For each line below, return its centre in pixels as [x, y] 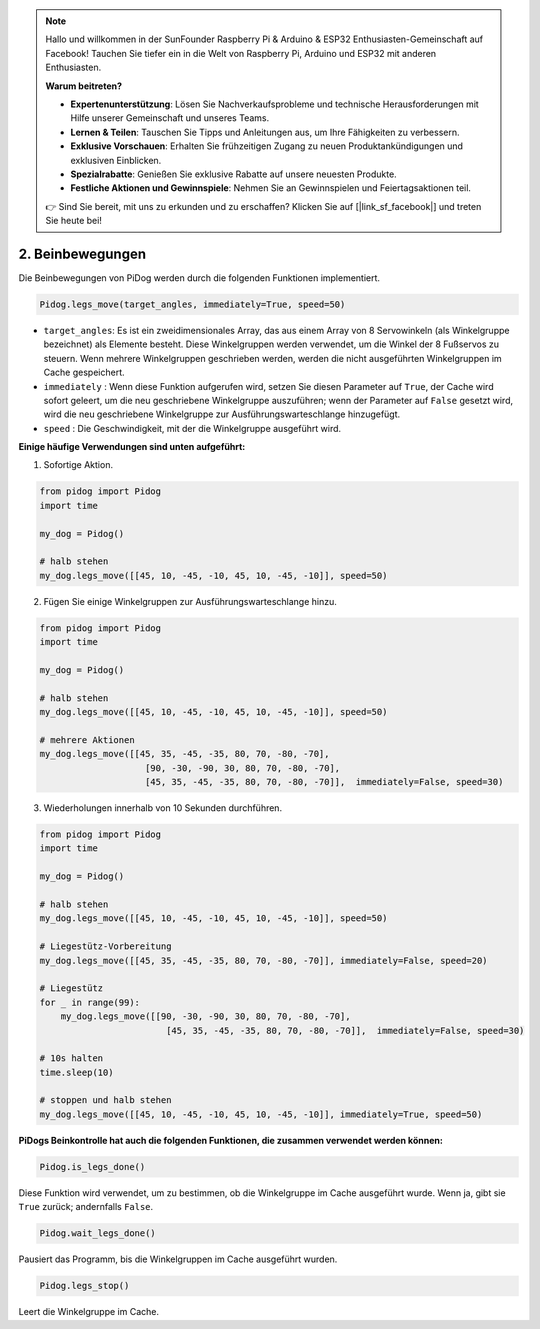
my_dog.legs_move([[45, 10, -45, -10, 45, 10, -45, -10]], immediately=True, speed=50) [261, 1114]
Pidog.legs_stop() [84, 1286]
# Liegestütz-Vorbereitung [105, 946]
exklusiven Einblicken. [116, 160]
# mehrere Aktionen [87, 739]
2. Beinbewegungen [82, 253]
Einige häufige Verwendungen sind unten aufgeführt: [132, 447]
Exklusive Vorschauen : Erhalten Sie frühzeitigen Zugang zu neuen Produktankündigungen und [267, 146]
